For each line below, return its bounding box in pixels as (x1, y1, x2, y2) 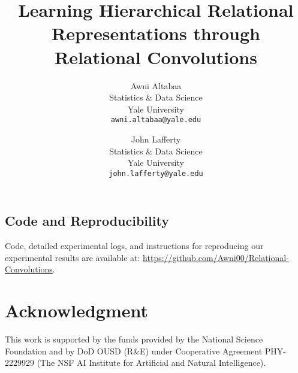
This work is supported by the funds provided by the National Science (5, 333, 263, 345)
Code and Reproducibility (5, 211, 169, 230)
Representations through (51, 21, 260, 46)
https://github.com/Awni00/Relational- (143, 251, 289, 263)
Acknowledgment (5, 298, 148, 323)
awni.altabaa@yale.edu (110, 116, 201, 125)
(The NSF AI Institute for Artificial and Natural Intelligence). (37, 356, 266, 369)
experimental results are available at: (5, 251, 140, 263)
